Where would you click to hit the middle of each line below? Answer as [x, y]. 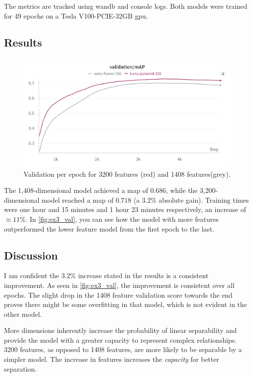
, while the [182, 190]
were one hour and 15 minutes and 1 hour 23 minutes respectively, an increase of [125, 209]
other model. [23, 314]
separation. [21, 368]
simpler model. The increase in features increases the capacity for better [112, 359]
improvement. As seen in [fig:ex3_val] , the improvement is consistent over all [119, 285]
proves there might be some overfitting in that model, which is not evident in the [126, 304]
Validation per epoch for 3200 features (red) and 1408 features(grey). [127, 174]
